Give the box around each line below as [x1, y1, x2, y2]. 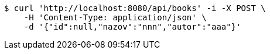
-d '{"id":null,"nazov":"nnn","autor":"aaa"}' [23, 22, 241, 31]
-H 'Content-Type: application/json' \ [23, 13, 207, 22]
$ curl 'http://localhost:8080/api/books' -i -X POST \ [4, 3, 266, 13]
